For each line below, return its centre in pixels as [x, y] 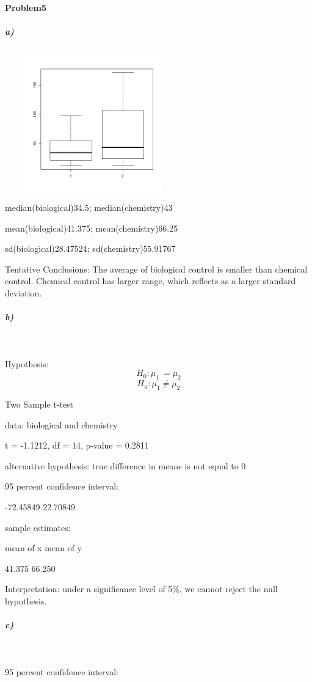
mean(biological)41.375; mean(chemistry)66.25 [92, 228]
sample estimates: [38, 527]
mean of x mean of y [43, 548]
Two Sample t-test [39, 404]
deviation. [24, 293]
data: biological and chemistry [61, 424]
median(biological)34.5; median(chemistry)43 [89, 207]
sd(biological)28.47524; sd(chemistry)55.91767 [90, 248]
